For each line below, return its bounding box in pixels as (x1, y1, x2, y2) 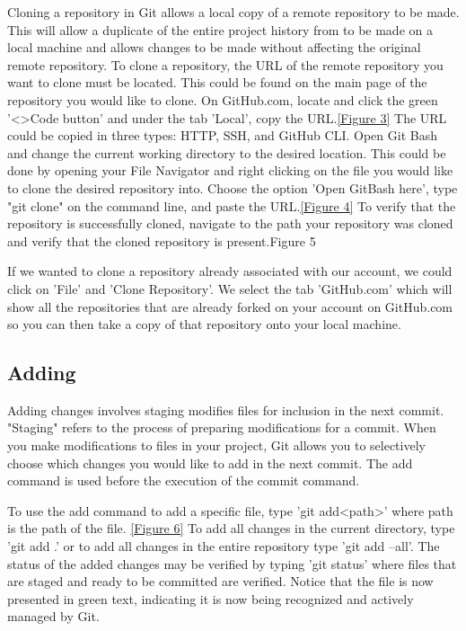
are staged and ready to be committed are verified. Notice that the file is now (7, 572, 434, 591)
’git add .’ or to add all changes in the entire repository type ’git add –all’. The (7, 537, 440, 555)
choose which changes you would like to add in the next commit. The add (7, 453, 413, 472)
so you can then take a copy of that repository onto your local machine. (7, 315, 401, 333)
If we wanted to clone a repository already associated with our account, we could (7, 262, 453, 280)
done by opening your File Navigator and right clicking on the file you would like (7, 161, 453, 180)
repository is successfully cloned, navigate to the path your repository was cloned (7, 214, 453, 233)
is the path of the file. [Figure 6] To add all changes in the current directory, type (7, 519, 455, 538)
